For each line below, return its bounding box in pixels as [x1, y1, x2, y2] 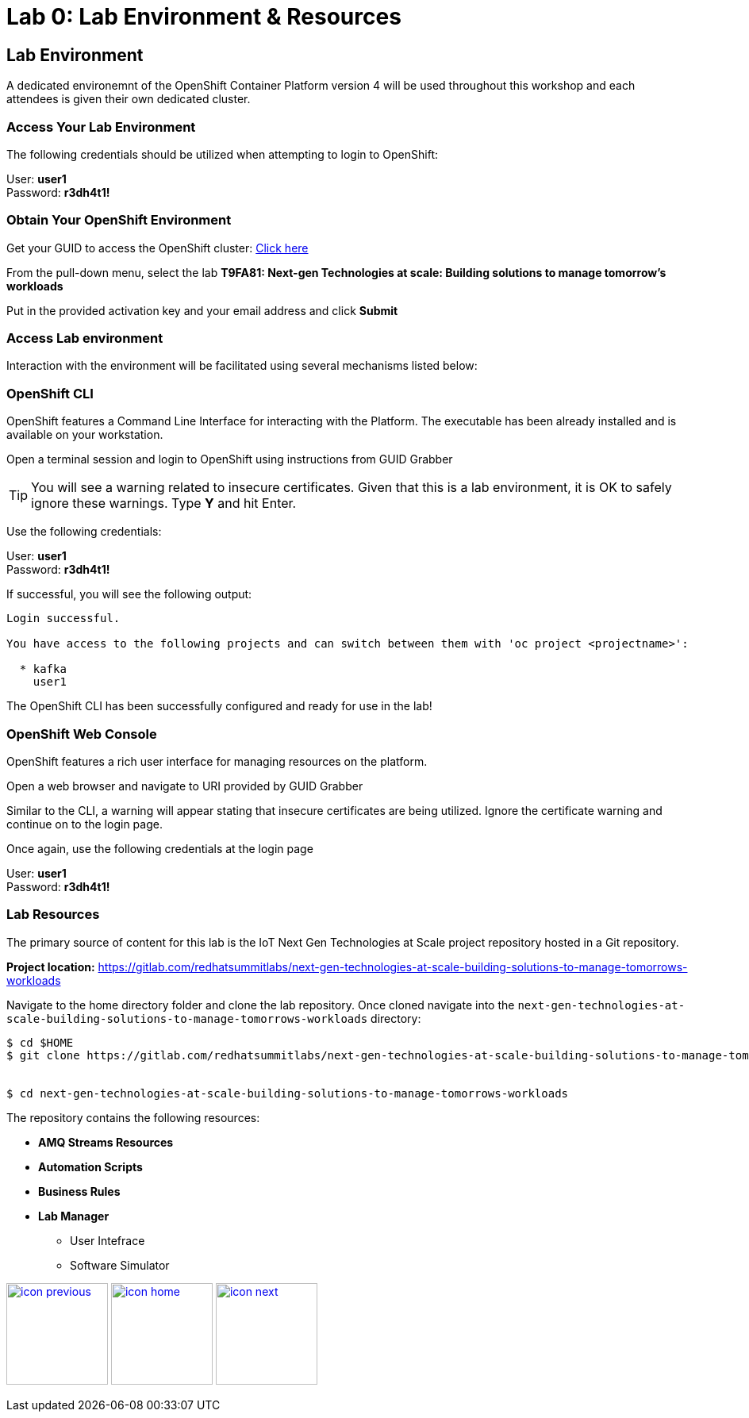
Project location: [6, 959, 95, 974]
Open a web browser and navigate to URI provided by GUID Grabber [6, 778, 363, 793]
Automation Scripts [38, 1159, 143, 1174]
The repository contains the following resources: [6, 1110, 260, 1124]
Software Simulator [70, 1258, 170, 1272]
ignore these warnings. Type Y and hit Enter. [31, 495, 297, 512]
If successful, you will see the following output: [6, 587, 252, 601]
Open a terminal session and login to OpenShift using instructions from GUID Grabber [6, 452, 453, 467]
